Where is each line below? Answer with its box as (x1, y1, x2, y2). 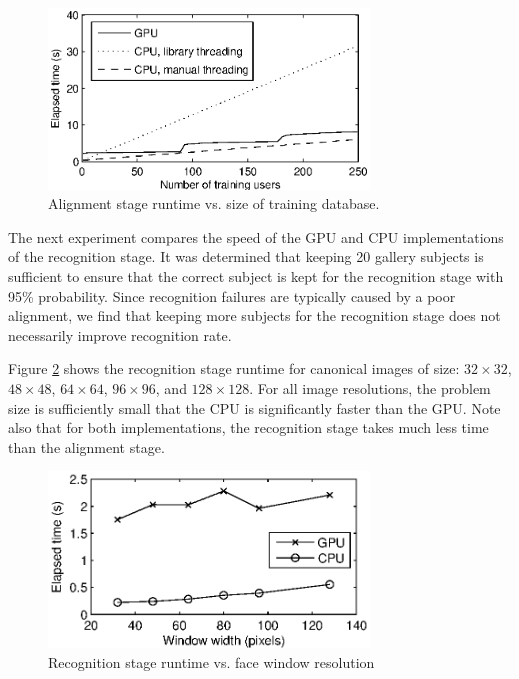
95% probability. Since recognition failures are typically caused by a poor (8, 285, 456, 306)
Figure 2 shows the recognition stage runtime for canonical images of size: (8, 358, 460, 379)
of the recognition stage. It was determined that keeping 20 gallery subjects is (8, 246, 484, 267)
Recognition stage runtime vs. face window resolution (48, 651, 375, 672)
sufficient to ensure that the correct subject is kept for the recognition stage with (8, 265, 504, 286)
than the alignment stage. (8, 436, 165, 457)
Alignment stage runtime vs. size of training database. (48, 193, 380, 214)
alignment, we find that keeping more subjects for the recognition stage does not (8, 305, 501, 326)
